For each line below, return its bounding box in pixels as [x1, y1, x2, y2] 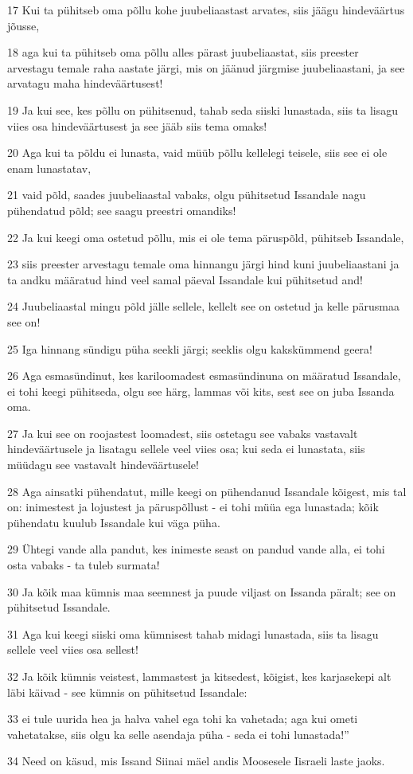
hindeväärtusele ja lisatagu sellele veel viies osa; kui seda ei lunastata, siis [7, 440, 365, 457]
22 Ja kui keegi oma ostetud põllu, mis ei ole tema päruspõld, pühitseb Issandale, [7, 229, 404, 245]
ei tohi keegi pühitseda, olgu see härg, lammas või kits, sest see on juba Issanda [7, 382, 395, 399]
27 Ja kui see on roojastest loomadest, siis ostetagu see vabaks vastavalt [7, 424, 358, 441]
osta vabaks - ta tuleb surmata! [7, 557, 160, 573]
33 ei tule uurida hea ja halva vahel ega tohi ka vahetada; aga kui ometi [7, 710, 358, 727]
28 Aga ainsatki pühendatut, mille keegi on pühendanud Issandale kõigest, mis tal [7, 483, 407, 499]
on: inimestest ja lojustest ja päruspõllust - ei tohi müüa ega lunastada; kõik [7, 498, 379, 515]
